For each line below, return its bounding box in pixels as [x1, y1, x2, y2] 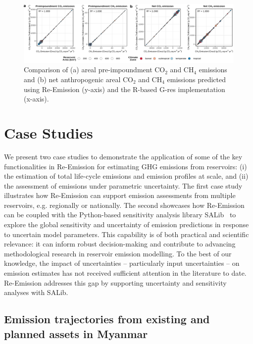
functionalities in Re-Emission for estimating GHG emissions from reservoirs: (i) [4, 161, 247, 171]
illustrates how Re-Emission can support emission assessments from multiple [4, 190, 236, 200]
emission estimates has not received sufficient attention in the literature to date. [4, 268, 247, 278]
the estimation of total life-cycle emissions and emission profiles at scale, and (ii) [4, 171, 249, 181]
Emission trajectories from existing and [4, 311, 210, 327]
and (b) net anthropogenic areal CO [24, 74, 133, 85]
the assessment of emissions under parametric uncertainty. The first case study [4, 180, 243, 191]
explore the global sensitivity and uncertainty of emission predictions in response [4, 219, 249, 230]
